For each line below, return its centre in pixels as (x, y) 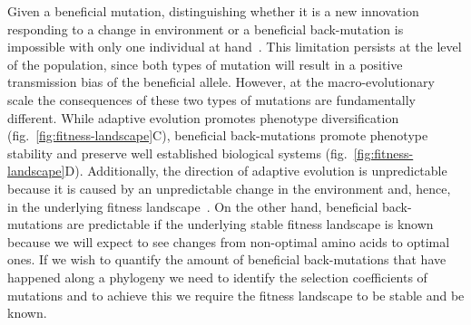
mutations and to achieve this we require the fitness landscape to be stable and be (236, 295)
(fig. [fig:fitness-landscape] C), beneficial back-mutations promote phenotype (218, 135)
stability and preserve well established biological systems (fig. (177, 153)
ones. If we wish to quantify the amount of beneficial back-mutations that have (227, 259)
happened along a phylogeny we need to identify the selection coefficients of (217, 277)
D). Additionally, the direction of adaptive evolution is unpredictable (256, 171)
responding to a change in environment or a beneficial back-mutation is (206, 29)
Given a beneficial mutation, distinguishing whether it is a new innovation (213, 11)
